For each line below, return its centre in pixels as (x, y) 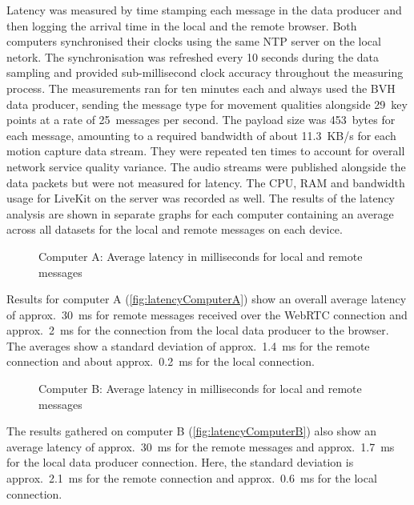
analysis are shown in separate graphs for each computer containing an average (200, 213)
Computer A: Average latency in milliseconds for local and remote (201, 256)
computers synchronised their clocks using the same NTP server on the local (194, 41)
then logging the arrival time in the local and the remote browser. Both (182, 25)
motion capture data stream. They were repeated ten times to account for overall (206, 151)
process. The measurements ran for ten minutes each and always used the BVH (201, 88)
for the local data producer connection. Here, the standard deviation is (180, 462)
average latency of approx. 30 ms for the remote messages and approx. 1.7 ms (201, 446)
